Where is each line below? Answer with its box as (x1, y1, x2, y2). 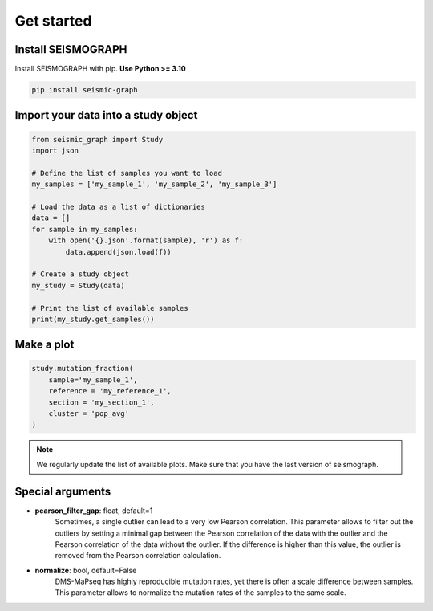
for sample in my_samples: (31, 225, 138, 234)
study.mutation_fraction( (31, 364, 134, 373)
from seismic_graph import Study (31, 135, 164, 144)
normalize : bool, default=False (34, 565, 137, 575)
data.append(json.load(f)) (65, 247, 172, 256)
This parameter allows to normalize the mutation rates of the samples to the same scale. (55, 588, 346, 597)
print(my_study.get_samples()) (31, 314, 156, 324)
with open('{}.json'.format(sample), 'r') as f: (48, 236, 244, 245)
